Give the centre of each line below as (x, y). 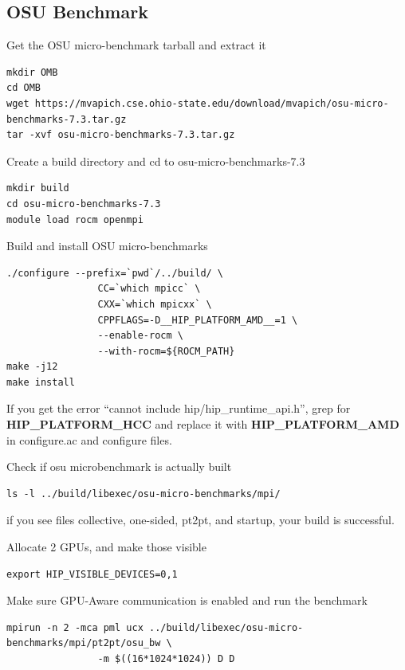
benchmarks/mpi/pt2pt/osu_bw (84, 643)
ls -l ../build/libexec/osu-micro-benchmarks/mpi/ (144, 494)
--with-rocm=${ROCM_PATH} (166, 351)
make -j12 (32, 367)
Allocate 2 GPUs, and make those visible (106, 547)
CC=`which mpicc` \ (149, 289)
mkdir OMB (32, 72)
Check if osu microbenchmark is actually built (119, 466)
